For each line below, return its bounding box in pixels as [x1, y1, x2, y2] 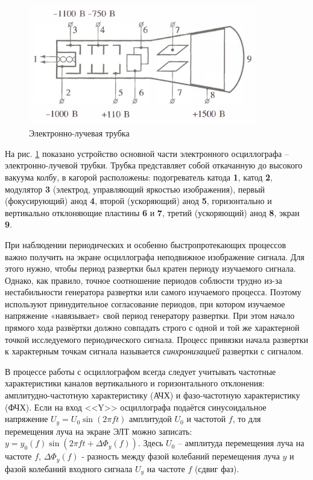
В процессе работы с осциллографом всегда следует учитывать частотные [5, 365, 276, 377]
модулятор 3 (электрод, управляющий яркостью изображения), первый [5, 182, 265, 195]
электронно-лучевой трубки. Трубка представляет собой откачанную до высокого [5, 159, 303, 171]
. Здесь [138, 437, 163, 449]
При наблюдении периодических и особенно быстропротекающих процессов [5, 238, 286, 251]
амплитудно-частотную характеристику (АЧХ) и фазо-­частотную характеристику [5, 389, 300, 402]
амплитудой [129, 412, 172, 425]
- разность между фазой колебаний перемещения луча [81, 450, 280, 462]
